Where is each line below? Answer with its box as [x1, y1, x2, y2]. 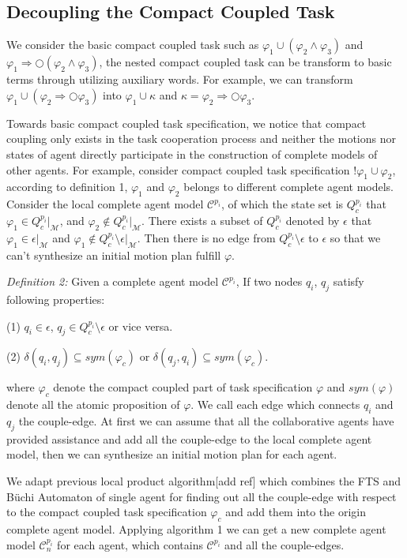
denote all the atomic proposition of [6, 396, 180, 413]
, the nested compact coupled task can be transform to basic [99, 54, 392, 70]
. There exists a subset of [141, 212, 263, 228]
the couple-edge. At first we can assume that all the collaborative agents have [18, 412, 394, 429]
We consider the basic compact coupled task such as [6, 36, 259, 53]
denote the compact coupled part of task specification [53, 379, 313, 395]
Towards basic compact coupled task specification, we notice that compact [6, 114, 367, 131]
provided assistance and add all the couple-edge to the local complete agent [6, 430, 372, 447]
